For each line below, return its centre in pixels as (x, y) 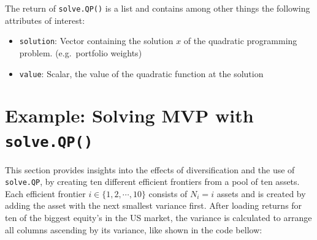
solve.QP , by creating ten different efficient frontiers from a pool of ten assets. (152, 182)
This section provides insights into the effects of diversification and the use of (150, 169)
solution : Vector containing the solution (96, 41)
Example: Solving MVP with (129, 115)
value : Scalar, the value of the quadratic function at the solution (141, 73)
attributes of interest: (45, 20)
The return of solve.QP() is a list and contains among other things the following (158, 8)
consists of (168, 193)
